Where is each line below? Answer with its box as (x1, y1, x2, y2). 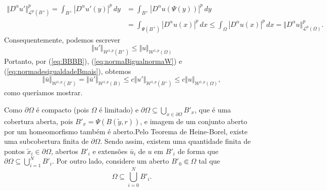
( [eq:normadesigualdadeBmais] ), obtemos (4, 65, 131, 76)
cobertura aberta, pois (4, 116, 73, 126)
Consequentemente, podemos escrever (4, 34, 121, 45)
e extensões (92, 145, 128, 156)
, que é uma (194, 104, 231, 114)
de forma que (177, 145, 219, 156)
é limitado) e (99, 104, 139, 114)
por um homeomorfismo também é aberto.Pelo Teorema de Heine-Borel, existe (4, 126, 248, 136)
